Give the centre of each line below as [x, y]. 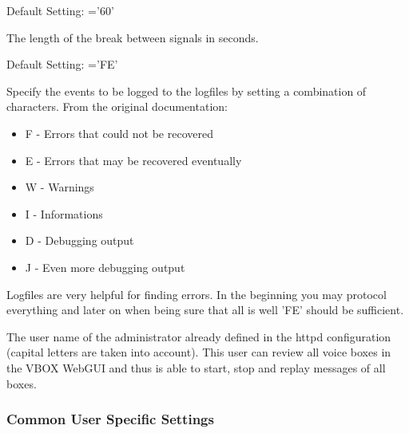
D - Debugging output [79, 240]
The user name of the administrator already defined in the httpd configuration [199, 336]
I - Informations [64, 213]
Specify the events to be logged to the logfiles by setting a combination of [187, 91]
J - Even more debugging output [105, 267]
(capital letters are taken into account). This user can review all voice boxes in [199, 352]
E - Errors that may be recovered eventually [133, 160]
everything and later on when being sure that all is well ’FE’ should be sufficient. [205, 310]
